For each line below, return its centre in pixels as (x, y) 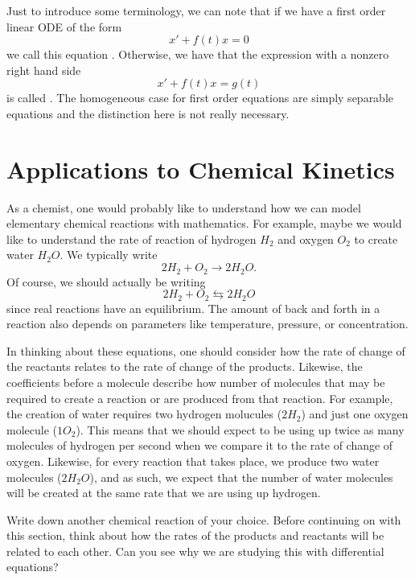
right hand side (44, 70)
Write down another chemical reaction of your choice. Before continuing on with (204, 519)
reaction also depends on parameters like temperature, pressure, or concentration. (207, 324)
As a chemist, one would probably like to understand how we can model (184, 207)
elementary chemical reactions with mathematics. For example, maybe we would (204, 223)
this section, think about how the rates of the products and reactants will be (195, 535)
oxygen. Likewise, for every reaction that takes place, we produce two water (193, 461)
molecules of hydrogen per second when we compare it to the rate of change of (200, 445)
